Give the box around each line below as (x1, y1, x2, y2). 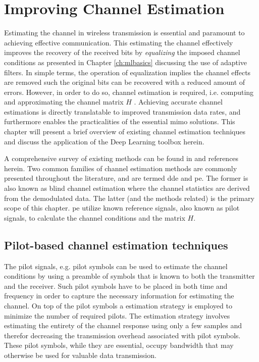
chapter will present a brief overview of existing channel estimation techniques (4, 126, 246, 137)
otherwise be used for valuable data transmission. (4, 349, 157, 360)
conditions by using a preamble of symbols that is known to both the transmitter (4, 271, 255, 281)
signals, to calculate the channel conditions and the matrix (4, 212, 185, 223)
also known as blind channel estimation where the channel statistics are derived (4, 183, 250, 193)
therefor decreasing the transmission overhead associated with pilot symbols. (4, 330, 241, 340)
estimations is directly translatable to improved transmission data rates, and (4, 106, 241, 117)
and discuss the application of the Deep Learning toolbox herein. (4, 136, 204, 146)
